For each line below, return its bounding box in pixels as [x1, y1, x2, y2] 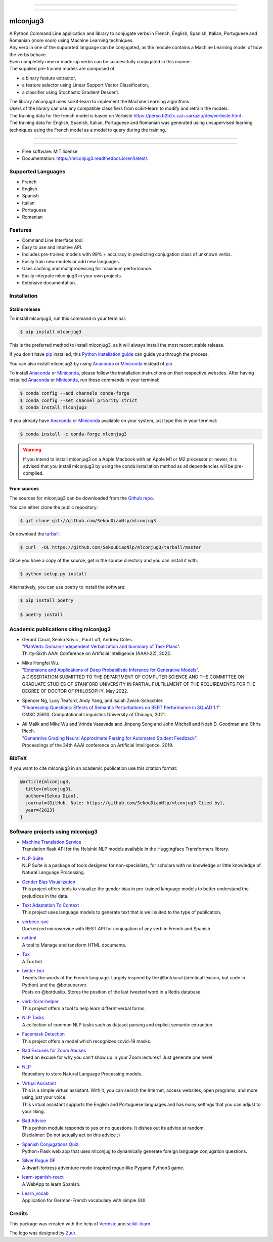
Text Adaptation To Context [22, 902, 79, 908]
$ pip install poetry [20, 598, 74, 603]
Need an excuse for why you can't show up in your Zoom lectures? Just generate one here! [22, 1054, 212, 1060]
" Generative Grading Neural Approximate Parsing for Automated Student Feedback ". [22, 735, 198, 741]
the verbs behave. [9, 51, 48, 58]
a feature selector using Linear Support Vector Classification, [22, 82, 149, 88]
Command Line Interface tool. [22, 237, 84, 243]
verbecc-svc [22, 919, 49, 925]
